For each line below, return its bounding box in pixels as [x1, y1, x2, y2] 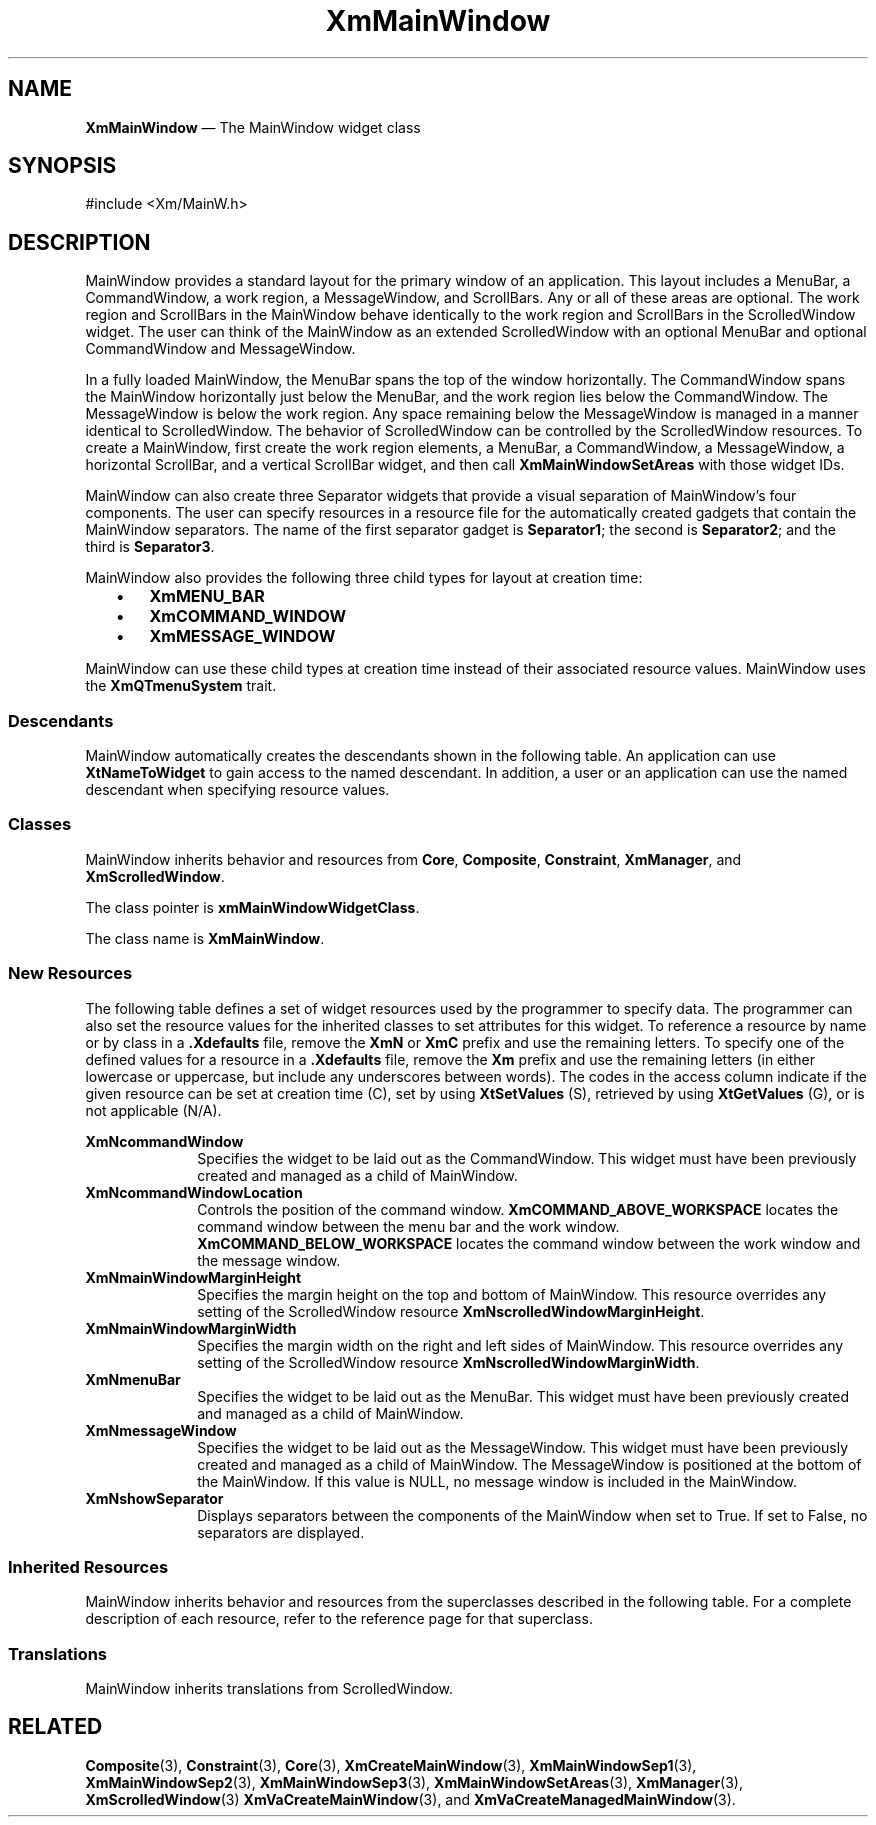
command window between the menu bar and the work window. [197, 1217, 620, 1235]
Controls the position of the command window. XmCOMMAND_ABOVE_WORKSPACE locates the [197, 1200, 839, 1218]
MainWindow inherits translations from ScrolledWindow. [85, 1680, 454, 1698]
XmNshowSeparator [85, 1489, 224, 1507]
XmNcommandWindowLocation [85, 1183, 303, 1201]
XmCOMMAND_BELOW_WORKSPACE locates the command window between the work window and [197, 1234, 861, 1252]
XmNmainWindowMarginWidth [85, 1319, 297, 1337]
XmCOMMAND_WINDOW [149, 606, 346, 627]
